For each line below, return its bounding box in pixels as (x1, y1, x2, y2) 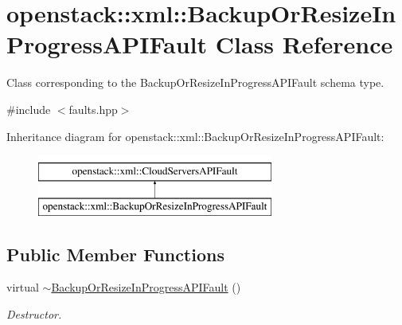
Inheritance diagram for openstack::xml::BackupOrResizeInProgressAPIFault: (6, 127, 384, 144)
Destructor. (6, 306, 62, 323)
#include (6, 100, 51, 117)
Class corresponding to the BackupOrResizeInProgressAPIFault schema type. (6, 74, 384, 91)
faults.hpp (68, 100, 118, 117)
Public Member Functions (6, 241, 224, 266)
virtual (6, 279, 39, 296)
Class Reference (215, 28, 393, 61)
